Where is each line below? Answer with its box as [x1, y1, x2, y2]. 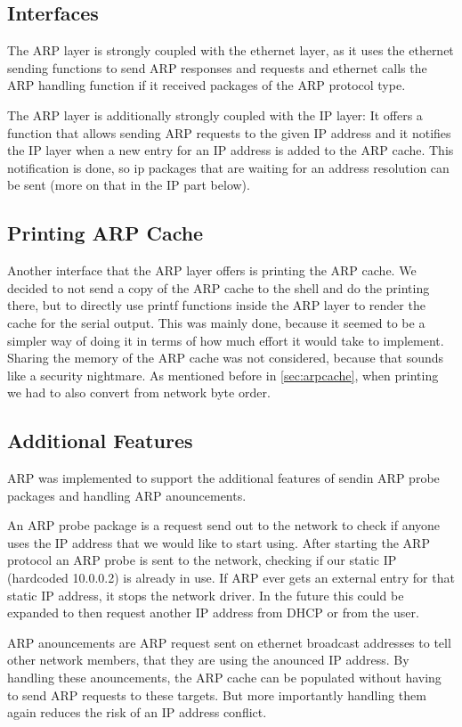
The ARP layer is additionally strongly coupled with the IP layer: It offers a [7, 105, 423, 124]
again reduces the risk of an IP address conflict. [7, 703, 267, 722]
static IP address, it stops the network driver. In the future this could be [7, 585, 404, 604]
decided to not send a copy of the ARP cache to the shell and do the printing [7, 278, 430, 297]
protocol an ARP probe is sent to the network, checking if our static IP [7, 551, 397, 569]
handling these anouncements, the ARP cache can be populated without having [7, 668, 442, 687]
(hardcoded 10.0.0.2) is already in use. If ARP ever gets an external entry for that [7, 568, 455, 587]
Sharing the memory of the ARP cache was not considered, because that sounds [7, 348, 444, 367]
